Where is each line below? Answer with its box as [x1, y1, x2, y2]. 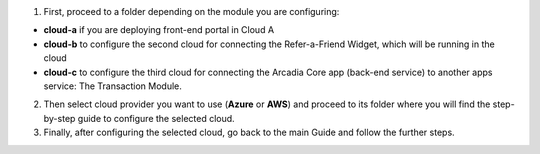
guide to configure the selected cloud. [77, 112, 235, 124]
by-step [43, 112, 76, 124]
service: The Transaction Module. [43, 80, 182, 92]
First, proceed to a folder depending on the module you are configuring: [43, 6, 340, 17]
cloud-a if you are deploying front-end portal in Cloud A [43, 24, 275, 36]
